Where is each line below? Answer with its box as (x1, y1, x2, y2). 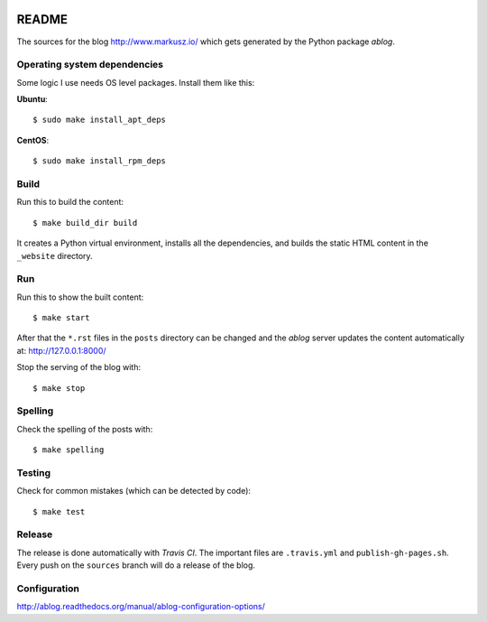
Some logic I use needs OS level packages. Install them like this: (16, 77, 255, 88)
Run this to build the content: (16, 197, 124, 208)
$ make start (32, 312, 90, 323)
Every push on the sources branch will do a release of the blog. (16, 560, 256, 571)
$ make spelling (32, 445, 105, 455)
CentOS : (16, 135, 50, 145)
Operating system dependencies (16, 59, 164, 71)
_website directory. (16, 250, 94, 261)
